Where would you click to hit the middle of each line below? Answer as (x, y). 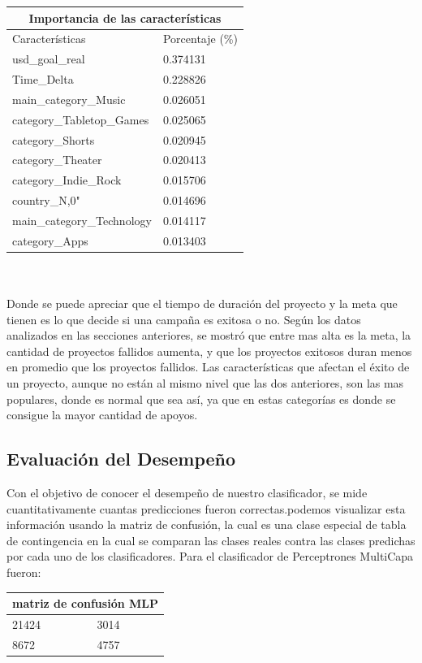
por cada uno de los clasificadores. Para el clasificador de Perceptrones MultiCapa (210, 556)
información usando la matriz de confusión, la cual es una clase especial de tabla (207, 524)
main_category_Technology (82, 220)
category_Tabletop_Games (81, 119)
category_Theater (57, 160)
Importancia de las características (125, 17)
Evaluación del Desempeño (121, 459)
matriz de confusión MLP (85, 603)
